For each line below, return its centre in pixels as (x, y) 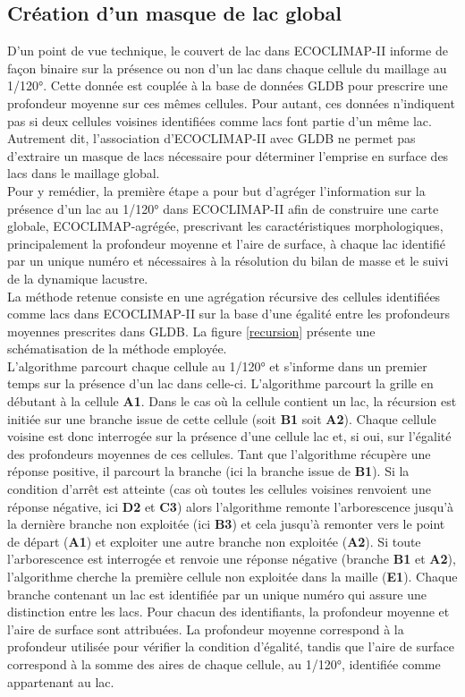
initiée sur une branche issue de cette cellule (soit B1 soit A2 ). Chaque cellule (222, 418)
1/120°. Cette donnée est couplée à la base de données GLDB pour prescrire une (228, 85)
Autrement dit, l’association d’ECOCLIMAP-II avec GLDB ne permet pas (211, 138)
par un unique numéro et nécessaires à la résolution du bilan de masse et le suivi (228, 261)
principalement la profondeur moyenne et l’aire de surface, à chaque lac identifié (226, 243)
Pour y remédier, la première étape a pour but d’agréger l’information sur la (216, 190)
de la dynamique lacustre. (78, 278)
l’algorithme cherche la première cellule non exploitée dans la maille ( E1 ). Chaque (232, 577)
